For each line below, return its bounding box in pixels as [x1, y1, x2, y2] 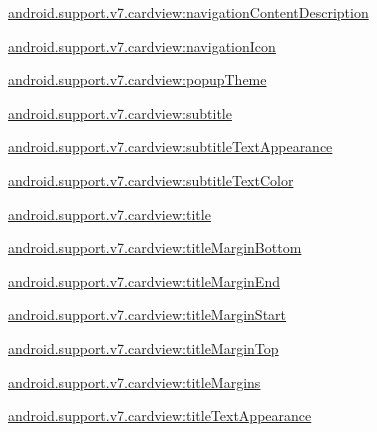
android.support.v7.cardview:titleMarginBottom [8, 237, 302, 258]
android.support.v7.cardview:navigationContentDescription [8, 2, 369, 22]
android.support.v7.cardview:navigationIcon [8, 35, 276, 56]
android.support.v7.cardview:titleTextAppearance [8, 405, 312, 426]
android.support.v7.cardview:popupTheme [8, 69, 267, 90]
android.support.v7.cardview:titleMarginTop [8, 337, 279, 358]
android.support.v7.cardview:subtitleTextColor [8, 169, 294, 190]
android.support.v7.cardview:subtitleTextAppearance [8, 136, 333, 157]
